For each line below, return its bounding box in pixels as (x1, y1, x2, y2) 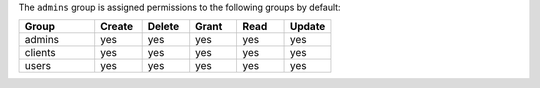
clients (24, 46, 56, 60)
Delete (147, 20, 180, 34)
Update (289, 20, 326, 34)
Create (100, 20, 134, 34)
